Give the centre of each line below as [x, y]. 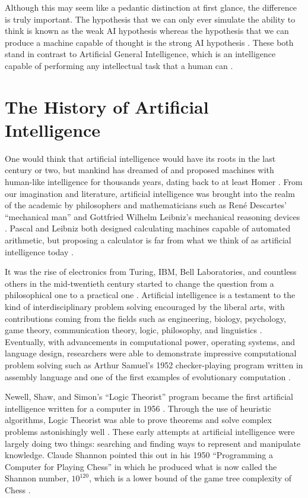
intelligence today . [39, 251]
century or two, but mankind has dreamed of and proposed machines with [139, 170]
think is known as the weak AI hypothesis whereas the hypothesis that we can [147, 31]
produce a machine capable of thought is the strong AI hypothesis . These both [149, 42]
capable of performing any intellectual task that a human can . [119, 65]
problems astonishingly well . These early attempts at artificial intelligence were [150, 431]
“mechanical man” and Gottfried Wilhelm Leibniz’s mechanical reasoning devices [153, 216]
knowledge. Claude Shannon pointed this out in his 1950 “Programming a [139, 455]
